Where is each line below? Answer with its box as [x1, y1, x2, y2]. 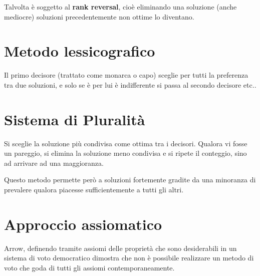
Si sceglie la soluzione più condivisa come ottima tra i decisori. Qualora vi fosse [4, 138, 247, 148]
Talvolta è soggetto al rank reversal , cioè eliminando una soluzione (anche [4, 2, 237, 12]
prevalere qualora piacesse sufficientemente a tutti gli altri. [4, 184, 184, 194]
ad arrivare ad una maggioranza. [4, 157, 104, 168]
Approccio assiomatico [4, 213, 162, 234]
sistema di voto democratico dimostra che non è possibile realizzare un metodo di [4, 252, 254, 263]
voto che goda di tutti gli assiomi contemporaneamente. [4, 262, 175, 272]
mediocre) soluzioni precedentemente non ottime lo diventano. [4, 11, 194, 22]
